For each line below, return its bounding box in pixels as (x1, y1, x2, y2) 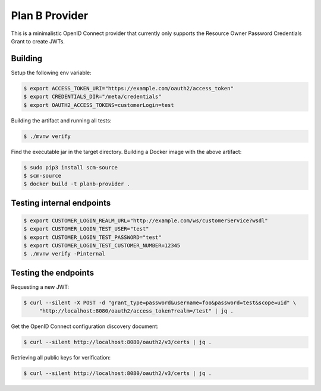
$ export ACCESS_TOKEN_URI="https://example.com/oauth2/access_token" (23, 85, 234, 92)
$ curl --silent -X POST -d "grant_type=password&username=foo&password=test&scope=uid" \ (23, 299, 297, 306)
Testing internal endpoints (11, 198, 111, 208)
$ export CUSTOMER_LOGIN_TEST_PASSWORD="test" (23, 234, 162, 241)
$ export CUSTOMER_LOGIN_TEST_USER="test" (23, 226, 149, 232)
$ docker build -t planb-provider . (23, 181, 131, 187)
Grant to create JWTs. (11, 37, 65, 45)
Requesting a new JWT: (11, 283, 70, 291)
